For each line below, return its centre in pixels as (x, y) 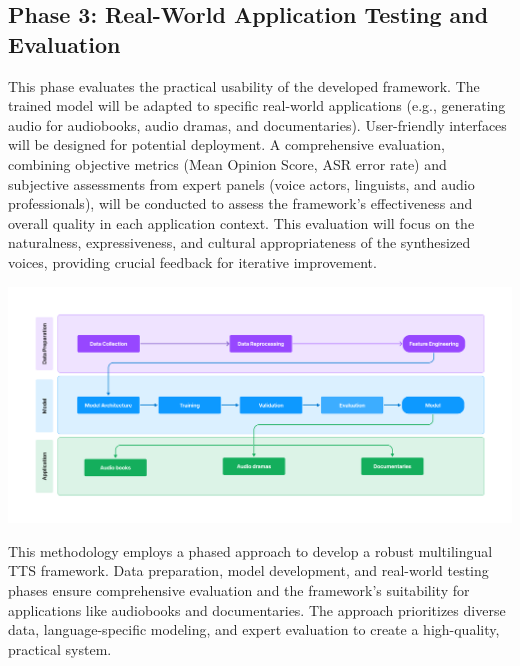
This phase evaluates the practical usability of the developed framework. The (244, 85)
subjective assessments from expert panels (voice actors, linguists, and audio (241, 183)
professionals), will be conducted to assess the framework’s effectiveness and (240, 203)
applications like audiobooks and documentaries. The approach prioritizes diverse (257, 609)
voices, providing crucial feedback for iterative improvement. (192, 261)
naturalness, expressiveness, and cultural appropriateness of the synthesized (239, 242)
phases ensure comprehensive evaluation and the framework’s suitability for (239, 590)
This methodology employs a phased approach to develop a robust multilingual (250, 550)
